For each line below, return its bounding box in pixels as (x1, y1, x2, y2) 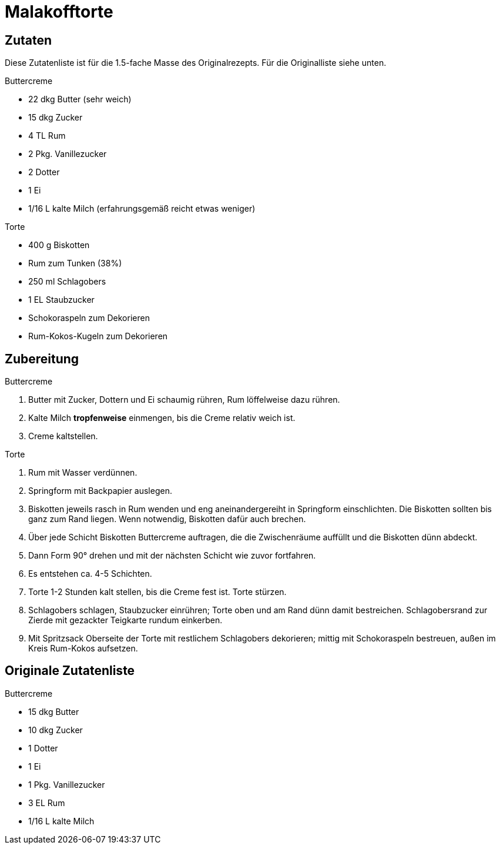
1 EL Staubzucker (28, 295, 95, 305)
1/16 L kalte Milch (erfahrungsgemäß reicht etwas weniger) (28, 203, 256, 214)
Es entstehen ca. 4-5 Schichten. (28, 569, 152, 579)
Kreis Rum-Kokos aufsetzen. (28, 643, 138, 654)
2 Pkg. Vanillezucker (28, 149, 107, 159)
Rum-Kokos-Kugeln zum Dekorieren (28, 331, 168, 342)
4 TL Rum (28, 131, 66, 141)
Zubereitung (5, 351, 79, 366)
